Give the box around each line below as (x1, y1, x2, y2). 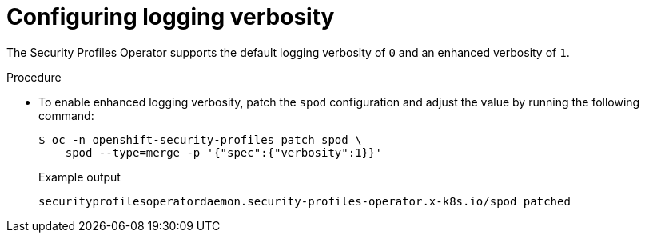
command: (38, 108, 94, 122)
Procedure (6, 70, 62, 84)
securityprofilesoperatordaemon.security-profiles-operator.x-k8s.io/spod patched (38, 194, 571, 208)
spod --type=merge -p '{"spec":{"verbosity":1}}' (65, 145, 382, 159)
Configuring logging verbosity (6, 3, 335, 30)
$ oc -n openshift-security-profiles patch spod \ (38, 133, 362, 146)
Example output (38, 169, 121, 184)
